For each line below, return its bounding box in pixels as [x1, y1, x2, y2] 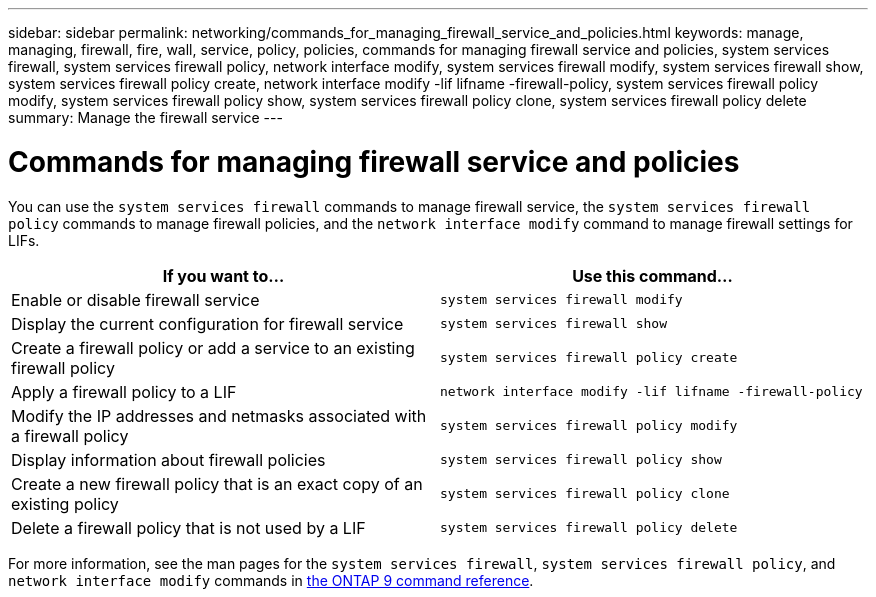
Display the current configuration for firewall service [11, 313, 404, 334]
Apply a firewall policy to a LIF [11, 381, 237, 402]
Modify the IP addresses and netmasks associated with [11, 405, 427, 426]
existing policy [11, 493, 119, 514]
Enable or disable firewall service [11, 289, 260, 310]
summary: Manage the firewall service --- [8, 109, 283, 126]
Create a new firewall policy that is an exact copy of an [11, 473, 423, 494]
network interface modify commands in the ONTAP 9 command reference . [8, 571, 534, 589]
